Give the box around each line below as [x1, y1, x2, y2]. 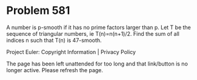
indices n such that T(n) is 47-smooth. [6, 36, 102, 44]
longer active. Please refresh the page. [6, 66, 104, 73]
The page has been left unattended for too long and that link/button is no [6, 60, 188, 67]
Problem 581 [6, 4, 70, 18]
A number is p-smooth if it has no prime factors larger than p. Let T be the [6, 24, 191, 31]
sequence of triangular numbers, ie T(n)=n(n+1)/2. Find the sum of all [6, 30, 180, 37]
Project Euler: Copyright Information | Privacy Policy [6, 48, 136, 55]
